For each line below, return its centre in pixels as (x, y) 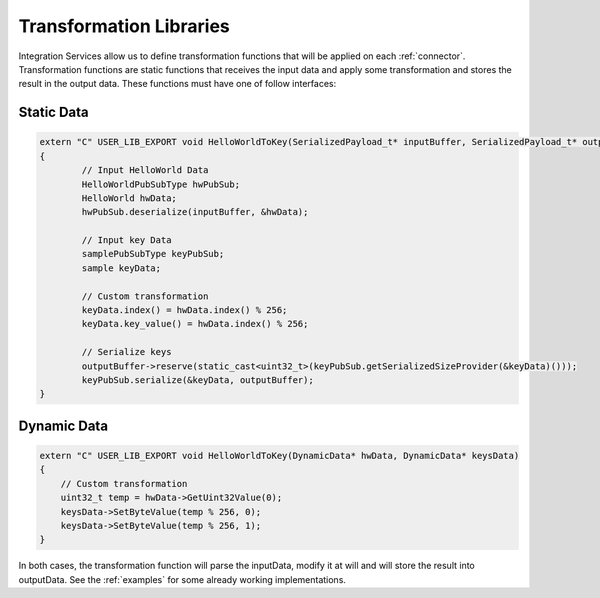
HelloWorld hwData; (129, 198)
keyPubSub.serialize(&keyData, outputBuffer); (197, 379)
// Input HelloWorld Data (145, 170)
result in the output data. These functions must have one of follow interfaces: (177, 84)
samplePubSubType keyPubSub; (153, 254)
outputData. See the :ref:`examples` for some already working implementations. (182, 579)
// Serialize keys (126, 352)
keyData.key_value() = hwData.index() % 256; (195, 324)
